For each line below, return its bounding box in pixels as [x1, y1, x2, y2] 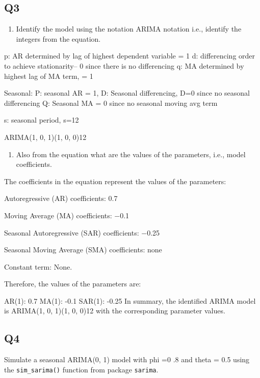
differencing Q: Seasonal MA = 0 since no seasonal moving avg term [4, 97, 218, 108]
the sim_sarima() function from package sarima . [4, 364, 159, 374]
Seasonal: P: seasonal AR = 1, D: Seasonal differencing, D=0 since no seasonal [4, 88, 250, 98]
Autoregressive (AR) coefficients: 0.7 [4, 193, 118, 203]
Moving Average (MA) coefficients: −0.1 [4, 210, 129, 220]
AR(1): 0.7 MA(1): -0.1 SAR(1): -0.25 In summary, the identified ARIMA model [4, 295, 256, 306]
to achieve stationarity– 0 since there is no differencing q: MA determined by [4, 60, 244, 71]
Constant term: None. [4, 261, 72, 272]
